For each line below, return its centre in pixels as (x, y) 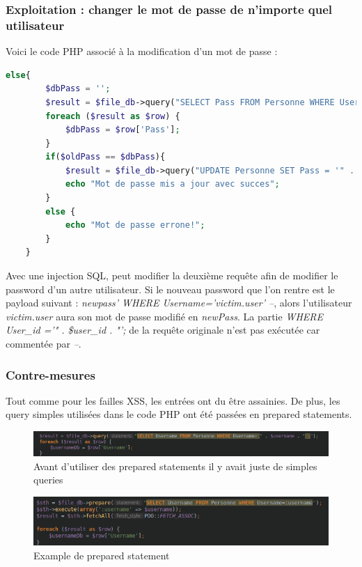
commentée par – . (44, 344)
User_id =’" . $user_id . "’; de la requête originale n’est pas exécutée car (163, 330)
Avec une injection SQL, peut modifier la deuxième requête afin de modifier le (172, 275)
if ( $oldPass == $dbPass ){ (105, 157)
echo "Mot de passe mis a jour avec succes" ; (172, 184)
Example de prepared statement (102, 555)
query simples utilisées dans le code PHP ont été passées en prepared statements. (179, 414)
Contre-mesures (50, 374)
